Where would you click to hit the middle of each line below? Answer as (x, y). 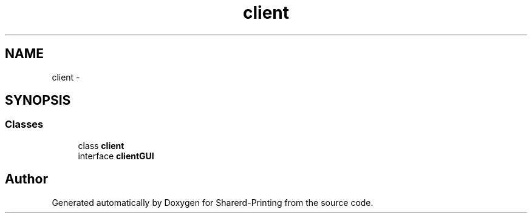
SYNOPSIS (38, 101)
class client (101, 145)
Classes (24, 124)
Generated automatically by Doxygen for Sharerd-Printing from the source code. (213, 202)
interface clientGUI (116, 156)
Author (26, 179)
